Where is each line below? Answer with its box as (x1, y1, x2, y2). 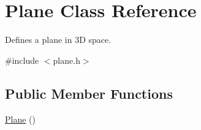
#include (5, 53, 39, 66)
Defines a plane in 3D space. (5, 33, 112, 46)
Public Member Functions (5, 83, 173, 102)
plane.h (53, 53, 80, 66)
